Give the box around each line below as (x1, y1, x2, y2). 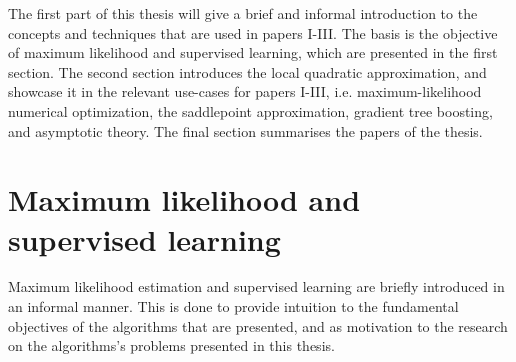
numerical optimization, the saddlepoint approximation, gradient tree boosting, (8, 100, 493, 121)
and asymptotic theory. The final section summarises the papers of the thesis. (8, 120, 483, 141)
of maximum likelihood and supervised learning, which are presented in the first (8, 42, 498, 63)
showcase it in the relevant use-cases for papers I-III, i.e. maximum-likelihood (8, 81, 482, 102)
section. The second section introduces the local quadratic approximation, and (8, 61, 487, 82)
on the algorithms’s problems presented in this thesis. (8, 335, 335, 356)
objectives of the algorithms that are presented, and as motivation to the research (8, 315, 508, 336)
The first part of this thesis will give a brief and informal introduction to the (8, 3, 478, 23)
